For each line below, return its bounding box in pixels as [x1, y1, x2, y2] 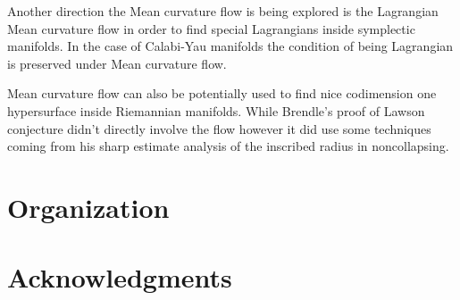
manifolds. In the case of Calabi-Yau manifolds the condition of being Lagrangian [7, 37, 454, 55]
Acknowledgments [7, 259, 232, 296]
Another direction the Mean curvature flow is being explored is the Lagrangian [7, 2, 439, 20]
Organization [7, 188, 170, 225]
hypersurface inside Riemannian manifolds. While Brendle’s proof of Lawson [7, 101, 425, 120]
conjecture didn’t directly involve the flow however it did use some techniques [7, 119, 431, 137]
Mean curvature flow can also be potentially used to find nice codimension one [7, 84, 437, 103]
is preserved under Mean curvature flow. [7, 54, 227, 72]
